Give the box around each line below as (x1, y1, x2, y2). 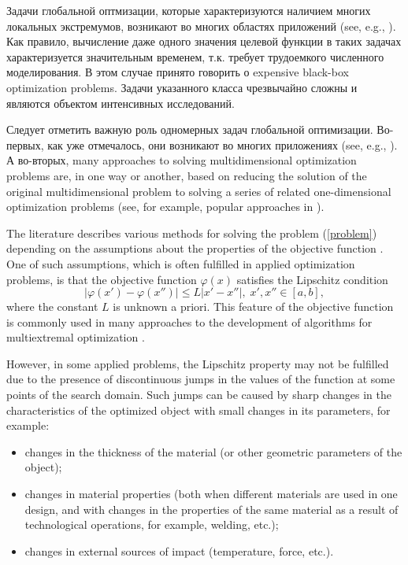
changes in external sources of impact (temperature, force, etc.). (24, 542, 334, 559)
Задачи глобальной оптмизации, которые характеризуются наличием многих (6, 2, 371, 18)
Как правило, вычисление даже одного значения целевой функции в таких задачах (6, 33, 402, 50)
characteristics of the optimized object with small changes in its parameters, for (6, 401, 391, 418)
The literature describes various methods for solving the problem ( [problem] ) (6, 224, 377, 241)
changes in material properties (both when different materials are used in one (24, 486, 398, 502)
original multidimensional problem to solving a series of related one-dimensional (6, 183, 391, 199)
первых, (6, 136, 44, 153)
